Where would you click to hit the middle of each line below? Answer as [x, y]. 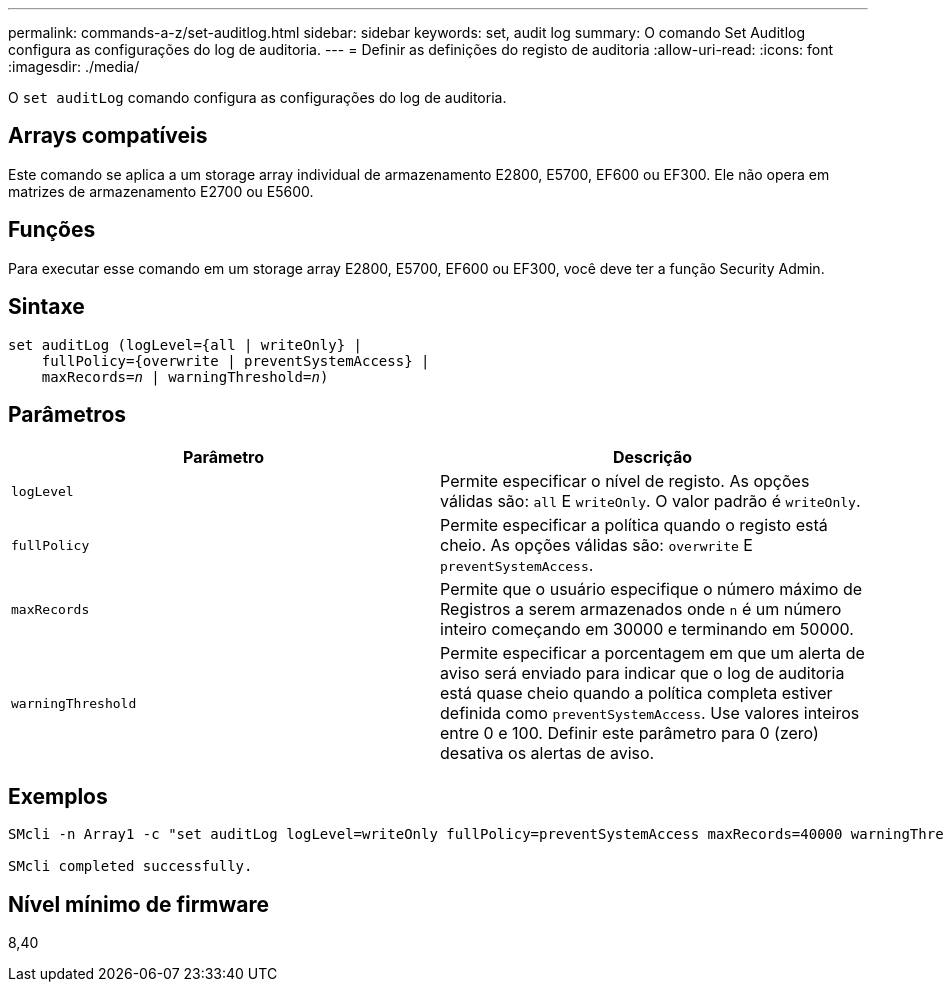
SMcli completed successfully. [130, 866]
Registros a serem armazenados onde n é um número [641, 609]
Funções [52, 230]
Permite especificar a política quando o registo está [634, 525]
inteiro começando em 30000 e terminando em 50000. [647, 629]
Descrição [652, 457]
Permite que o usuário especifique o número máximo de [651, 589]
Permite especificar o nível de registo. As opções [625, 481]
